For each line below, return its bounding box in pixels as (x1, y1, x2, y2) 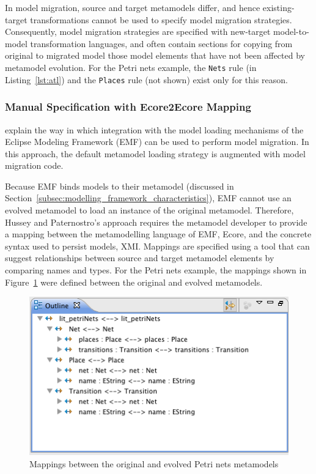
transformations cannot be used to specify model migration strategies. (30, 13, 292, 26)
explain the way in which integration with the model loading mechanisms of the (5, 123, 304, 136)
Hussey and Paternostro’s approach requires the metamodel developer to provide (5, 215, 307, 228)
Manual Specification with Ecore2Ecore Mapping (5, 99, 251, 114)
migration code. (5, 159, 64, 172)
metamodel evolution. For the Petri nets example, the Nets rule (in (5, 61, 257, 73)
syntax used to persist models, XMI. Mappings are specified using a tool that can (5, 239, 310, 252)
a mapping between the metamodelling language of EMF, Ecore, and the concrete (5, 228, 312, 240)
